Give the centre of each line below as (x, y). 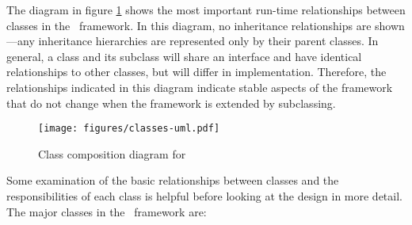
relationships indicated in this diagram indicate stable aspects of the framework (200, 87)
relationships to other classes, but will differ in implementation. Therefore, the (196, 72)
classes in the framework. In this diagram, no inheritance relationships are (189, 25)
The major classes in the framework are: (107, 211)
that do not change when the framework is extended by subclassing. (171, 103)
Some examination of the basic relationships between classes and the (173, 180)
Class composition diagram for (112, 153)
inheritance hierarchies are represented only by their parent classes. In (208, 41)
